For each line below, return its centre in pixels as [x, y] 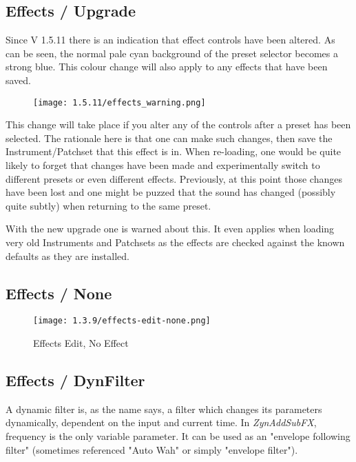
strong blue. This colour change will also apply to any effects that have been [167, 67]
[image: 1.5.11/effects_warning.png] [119, 102]
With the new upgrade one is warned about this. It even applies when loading [170, 229]
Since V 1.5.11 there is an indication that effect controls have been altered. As [170, 40]
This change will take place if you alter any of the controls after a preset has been [178, 124]
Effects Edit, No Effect [81, 343]
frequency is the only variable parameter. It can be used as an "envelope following [178, 436]
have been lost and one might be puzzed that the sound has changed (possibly [171, 192]
